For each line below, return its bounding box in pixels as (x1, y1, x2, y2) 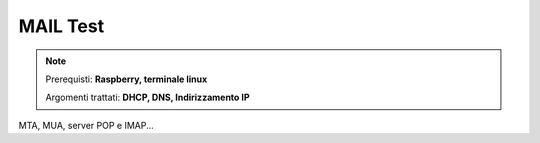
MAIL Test (18, 15, 105, 37)
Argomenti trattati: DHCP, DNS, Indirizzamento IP (45, 91, 250, 104)
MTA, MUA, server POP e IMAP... (18, 119, 154, 131)
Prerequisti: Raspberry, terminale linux (45, 73, 208, 85)
